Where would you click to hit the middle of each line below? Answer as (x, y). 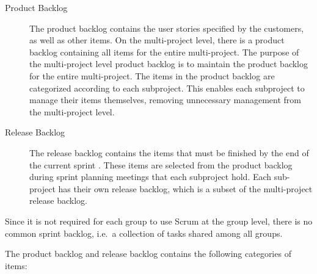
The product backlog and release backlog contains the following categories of (148, 254)
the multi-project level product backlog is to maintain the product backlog (169, 64)
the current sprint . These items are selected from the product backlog (161, 164)
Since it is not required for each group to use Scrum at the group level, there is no (159, 221)
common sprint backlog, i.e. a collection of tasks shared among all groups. (144, 233)
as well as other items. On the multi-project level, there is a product (157, 40)
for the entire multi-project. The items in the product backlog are (152, 75)
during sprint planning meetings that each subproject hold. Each (151, 177)
